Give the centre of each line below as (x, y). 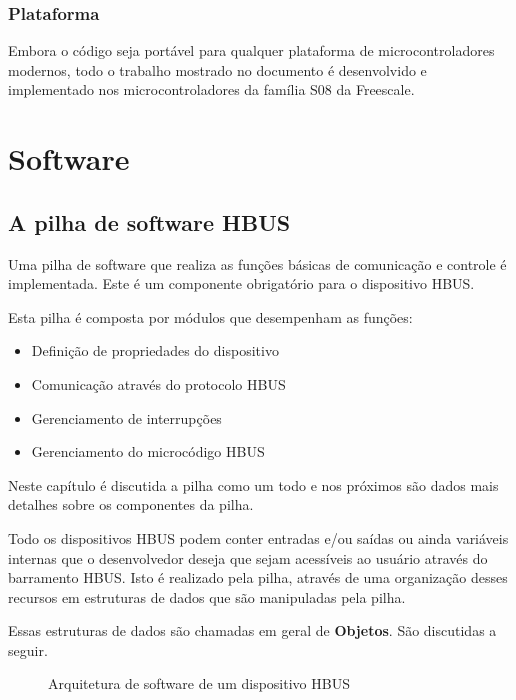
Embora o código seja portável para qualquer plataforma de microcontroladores (251, 50)
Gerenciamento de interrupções (126, 417)
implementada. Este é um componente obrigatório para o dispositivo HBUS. (241, 283)
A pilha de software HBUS (149, 221)
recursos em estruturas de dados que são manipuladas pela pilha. (207, 596)
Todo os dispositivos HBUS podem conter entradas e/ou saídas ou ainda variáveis (258, 537)
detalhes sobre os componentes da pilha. (131, 504)
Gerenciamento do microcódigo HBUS (148, 451)
